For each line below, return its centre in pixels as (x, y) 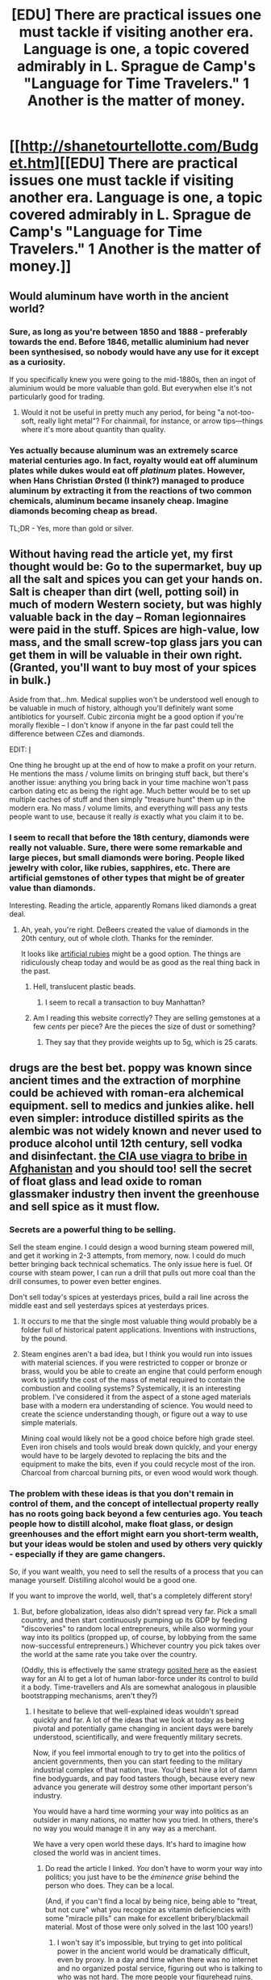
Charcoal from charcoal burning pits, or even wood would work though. (140, 1472)
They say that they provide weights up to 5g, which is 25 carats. (151, 1042)
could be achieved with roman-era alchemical (127, 1093)
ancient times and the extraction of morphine (125, 1080)
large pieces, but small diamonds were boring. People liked (127, 858)
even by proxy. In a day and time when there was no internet (157, 1960)
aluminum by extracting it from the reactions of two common (131, 490)
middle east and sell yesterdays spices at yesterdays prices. (109, 1305)
